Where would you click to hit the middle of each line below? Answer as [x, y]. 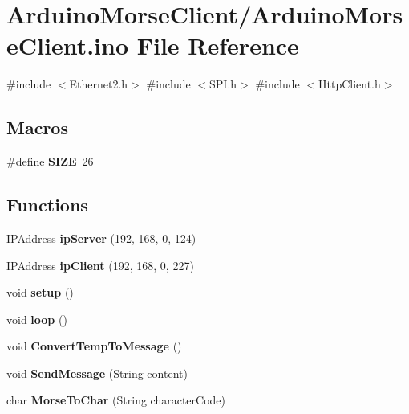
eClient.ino [68, 45]
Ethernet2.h [99, 84]
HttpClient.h [350, 84]
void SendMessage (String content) [97, 373]
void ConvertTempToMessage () [94, 346]
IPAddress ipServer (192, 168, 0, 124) [101, 238]
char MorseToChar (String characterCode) [116, 400]
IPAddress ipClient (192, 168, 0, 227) [100, 265]
